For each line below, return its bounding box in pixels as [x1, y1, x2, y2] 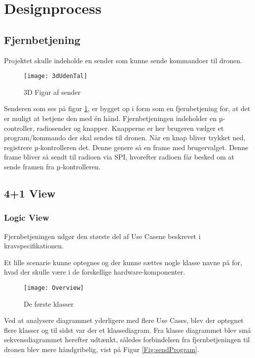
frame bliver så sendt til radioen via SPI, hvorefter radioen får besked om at [4, 152, 234, 162]
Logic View [4, 211, 49, 224]
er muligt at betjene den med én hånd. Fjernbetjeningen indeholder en [4, 113, 217, 123]
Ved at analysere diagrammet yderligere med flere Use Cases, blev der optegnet [4, 315, 244, 325]
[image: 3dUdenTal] [24, 73, 87, 80]
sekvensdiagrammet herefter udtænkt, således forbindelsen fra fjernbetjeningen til [4, 334, 250, 345]
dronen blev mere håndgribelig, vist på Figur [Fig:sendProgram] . [4, 344, 199, 354]
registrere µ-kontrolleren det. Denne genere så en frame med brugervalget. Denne [4, 142, 249, 152]
